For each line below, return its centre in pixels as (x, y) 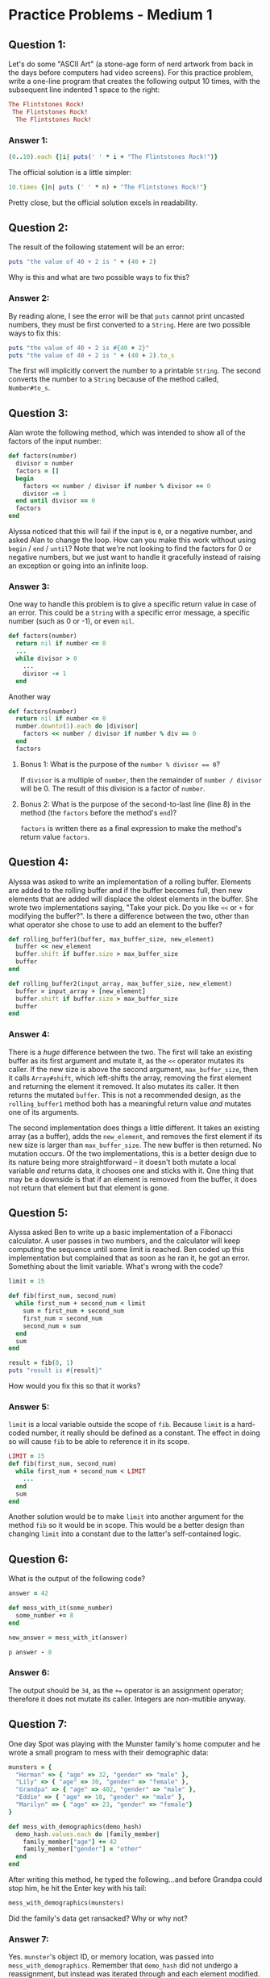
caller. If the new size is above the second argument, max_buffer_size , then (133, 1069)
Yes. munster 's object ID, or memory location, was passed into (111, 1957)
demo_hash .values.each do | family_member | (88, 1834)
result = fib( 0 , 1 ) (41, 1363)
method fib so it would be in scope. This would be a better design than (127, 1525)
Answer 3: (29, 586)
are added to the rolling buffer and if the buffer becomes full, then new (126, 890)
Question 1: (37, 45)
